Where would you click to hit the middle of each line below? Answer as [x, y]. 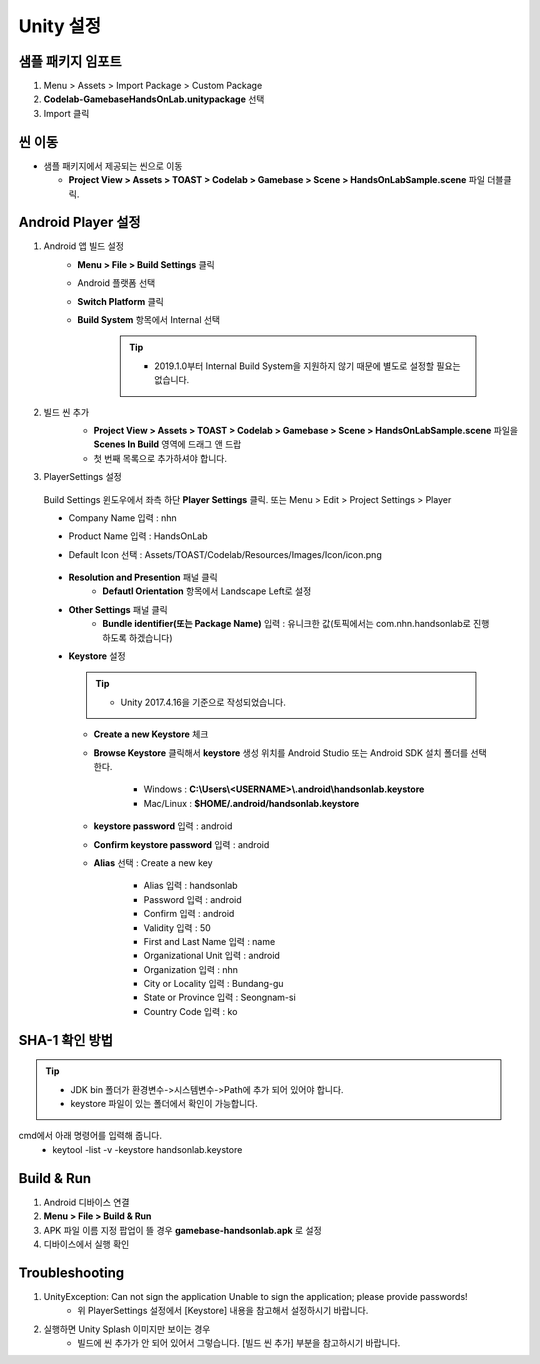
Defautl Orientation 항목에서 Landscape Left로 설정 [207, 591]
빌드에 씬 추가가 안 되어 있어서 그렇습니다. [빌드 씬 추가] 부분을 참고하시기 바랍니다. [239, 1342]
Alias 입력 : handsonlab [191, 886]
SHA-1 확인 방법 [66, 1040]
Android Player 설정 [79, 222]
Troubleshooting [71, 1272]
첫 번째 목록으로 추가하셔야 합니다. [160, 458]
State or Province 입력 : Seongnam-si [220, 997]
